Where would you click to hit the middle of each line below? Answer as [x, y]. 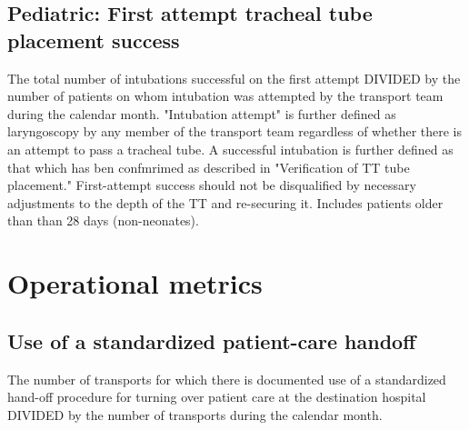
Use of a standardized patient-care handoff [212, 340]
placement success [94, 40]
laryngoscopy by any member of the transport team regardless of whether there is [235, 131]
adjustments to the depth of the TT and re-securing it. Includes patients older [225, 202]
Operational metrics [135, 283]
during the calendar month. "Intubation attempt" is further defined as [202, 113]
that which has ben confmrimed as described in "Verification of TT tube [209, 167]
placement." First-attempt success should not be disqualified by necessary [212, 185]
